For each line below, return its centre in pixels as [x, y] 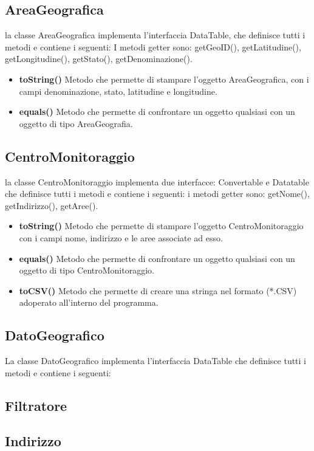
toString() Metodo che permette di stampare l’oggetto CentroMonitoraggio [161, 226]
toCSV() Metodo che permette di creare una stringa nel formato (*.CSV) [158, 290]
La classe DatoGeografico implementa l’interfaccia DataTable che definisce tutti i [156, 361]
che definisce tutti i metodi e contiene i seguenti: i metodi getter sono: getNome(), [157, 194]
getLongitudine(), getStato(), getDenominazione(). [99, 59]
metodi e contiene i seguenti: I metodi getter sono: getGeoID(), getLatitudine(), [153, 46]
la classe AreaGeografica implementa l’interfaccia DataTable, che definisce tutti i [155, 35]
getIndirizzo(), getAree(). [52, 205]
